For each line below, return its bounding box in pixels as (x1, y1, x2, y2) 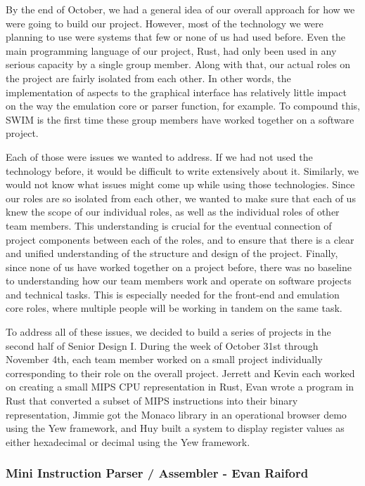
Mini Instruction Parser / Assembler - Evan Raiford (6, 464, 309, 482)
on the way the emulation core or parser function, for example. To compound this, (6, 98, 360, 113)
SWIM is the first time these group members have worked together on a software (6, 112, 354, 126)
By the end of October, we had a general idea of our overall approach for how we (6, 2, 355, 16)
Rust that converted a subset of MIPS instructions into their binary (6, 393, 298, 408)
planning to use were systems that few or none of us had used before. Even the (6, 29, 345, 44)
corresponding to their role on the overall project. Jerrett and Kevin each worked (6, 365, 355, 380)
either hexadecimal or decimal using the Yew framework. (6, 434, 250, 449)
